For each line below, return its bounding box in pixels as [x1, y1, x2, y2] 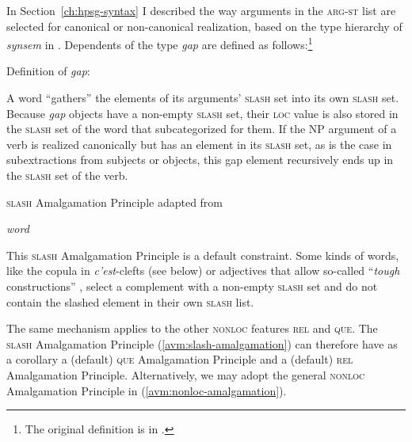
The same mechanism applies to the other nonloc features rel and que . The [6, 320, 378, 337]
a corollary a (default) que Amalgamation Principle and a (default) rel [6, 351, 353, 368]
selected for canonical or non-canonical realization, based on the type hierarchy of [6, 17, 402, 34]
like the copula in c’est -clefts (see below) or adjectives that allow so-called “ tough [6, 262, 400, 279]
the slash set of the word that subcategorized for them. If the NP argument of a [6, 120, 397, 137]
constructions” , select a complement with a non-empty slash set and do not [6, 277, 378, 294]
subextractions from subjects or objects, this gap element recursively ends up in [6, 151, 394, 168]
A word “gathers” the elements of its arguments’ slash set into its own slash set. [6, 90, 399, 106]
